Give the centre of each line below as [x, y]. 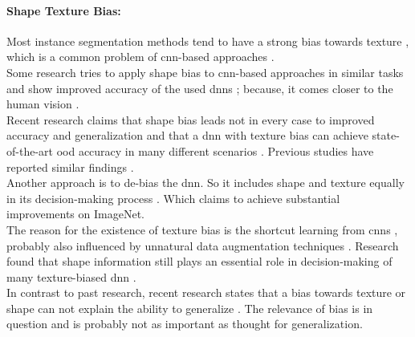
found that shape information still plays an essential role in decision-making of [199, 261]
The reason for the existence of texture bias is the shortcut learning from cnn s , [202, 229]
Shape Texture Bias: [64, 10]
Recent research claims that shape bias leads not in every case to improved [191, 119]
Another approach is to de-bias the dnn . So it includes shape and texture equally [205, 183]
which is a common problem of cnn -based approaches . [140, 57]
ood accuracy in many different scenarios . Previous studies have [215, 150]
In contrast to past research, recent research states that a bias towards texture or [206, 292]
